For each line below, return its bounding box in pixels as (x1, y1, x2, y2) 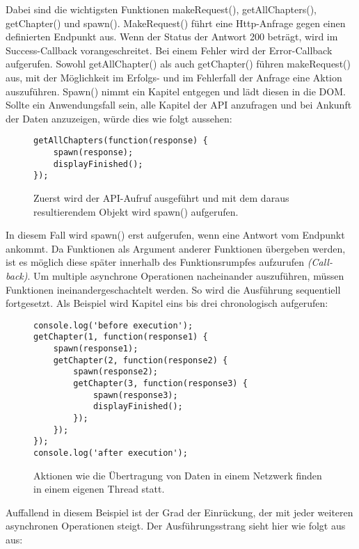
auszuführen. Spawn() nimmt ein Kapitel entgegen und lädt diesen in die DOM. (6, 83, 346, 98)
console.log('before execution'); (33, 320, 193, 331)
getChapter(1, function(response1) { (33, 332, 208, 342)
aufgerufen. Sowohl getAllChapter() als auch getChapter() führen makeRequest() (6, 56, 351, 71)
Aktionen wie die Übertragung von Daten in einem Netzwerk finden (33, 468, 322, 482)
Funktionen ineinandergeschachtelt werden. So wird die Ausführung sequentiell (6, 282, 341, 296)
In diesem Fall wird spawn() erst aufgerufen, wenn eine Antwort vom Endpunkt (6, 228, 345, 242)
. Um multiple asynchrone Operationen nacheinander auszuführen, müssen (27, 268, 344, 283)
